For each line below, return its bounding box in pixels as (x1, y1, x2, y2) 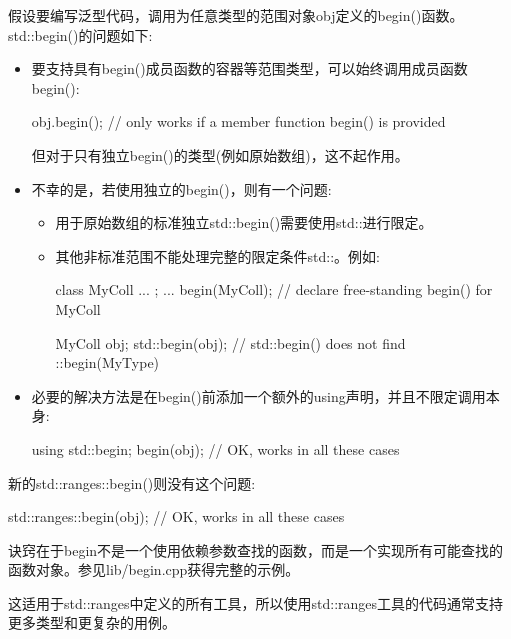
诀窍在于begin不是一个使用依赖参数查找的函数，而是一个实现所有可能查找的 (8, 539, 504, 560)
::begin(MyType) (55, 352, 160, 373)
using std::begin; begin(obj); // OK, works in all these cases (31, 438, 400, 459)
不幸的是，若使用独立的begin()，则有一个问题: (31, 178, 332, 199)
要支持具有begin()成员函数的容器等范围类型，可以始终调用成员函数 (31, 58, 468, 79)
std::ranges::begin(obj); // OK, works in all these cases (8, 506, 345, 527)
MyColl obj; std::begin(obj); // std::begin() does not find (55, 332, 406, 353)
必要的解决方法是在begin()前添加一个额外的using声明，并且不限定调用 (31, 385, 486, 406)
